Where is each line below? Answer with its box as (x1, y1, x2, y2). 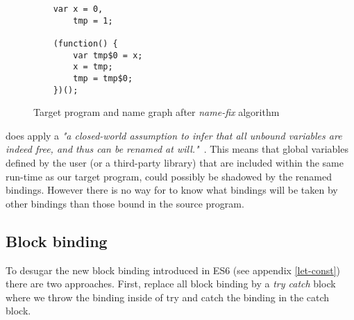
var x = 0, (53, 4, 103, 14)
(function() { (53, 38, 118, 49)
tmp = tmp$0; (73, 73, 133, 83)
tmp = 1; (73, 15, 113, 26)
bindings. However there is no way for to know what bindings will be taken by (6, 183, 338, 197)
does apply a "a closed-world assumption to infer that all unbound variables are (6, 128, 342, 142)
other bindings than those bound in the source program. (6, 196, 244, 210)
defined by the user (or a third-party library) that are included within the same (6, 155, 344, 170)
